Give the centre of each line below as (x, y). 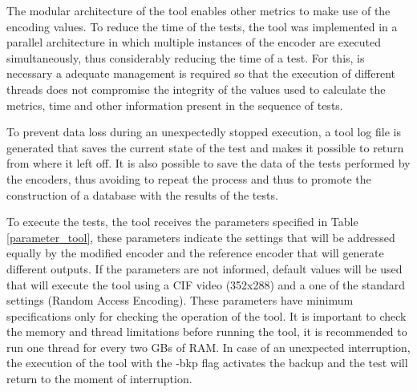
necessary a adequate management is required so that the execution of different (201, 73)
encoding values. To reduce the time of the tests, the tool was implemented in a (202, 26)
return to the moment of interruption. (99, 379)
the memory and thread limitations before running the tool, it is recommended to (207, 331)
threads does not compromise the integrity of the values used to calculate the (196, 89)
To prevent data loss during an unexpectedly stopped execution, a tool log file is (204, 132)
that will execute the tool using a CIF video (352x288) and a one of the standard (206, 284)
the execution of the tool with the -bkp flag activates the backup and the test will (207, 363)
